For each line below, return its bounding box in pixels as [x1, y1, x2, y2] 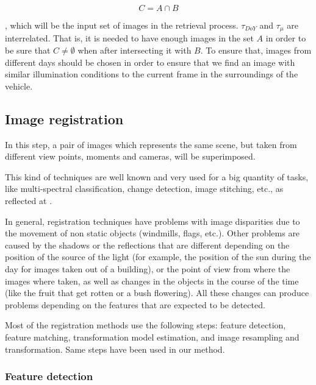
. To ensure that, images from [200, 44, 312, 57]
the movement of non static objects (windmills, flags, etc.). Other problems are [5, 227, 300, 239]
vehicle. [5, 79, 33, 92]
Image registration [5, 109, 124, 128]
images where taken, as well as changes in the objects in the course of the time [5, 274, 299, 287]
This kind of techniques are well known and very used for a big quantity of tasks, [5, 170, 309, 183]
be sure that [5, 44, 51, 57]
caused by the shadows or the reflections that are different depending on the [5, 238, 290, 251]
